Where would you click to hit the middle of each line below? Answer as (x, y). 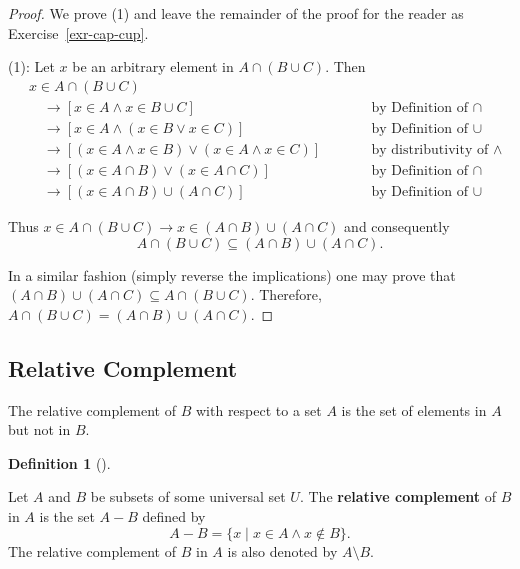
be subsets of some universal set (188, 496)
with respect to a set (258, 409)
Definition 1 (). (59, 462)
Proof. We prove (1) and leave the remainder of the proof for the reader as (236, 13)
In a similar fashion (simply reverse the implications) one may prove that (232, 274)
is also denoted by (282, 550)
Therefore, (290, 294)
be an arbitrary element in (153, 66)
